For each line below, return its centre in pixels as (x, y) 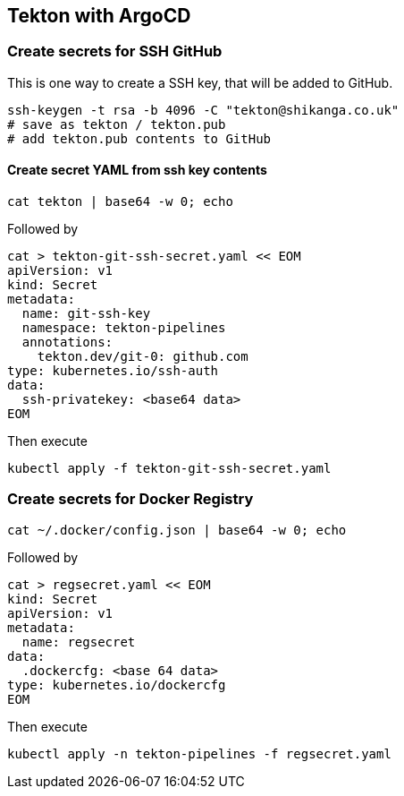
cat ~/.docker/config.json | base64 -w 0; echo (177, 530)
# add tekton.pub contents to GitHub (139, 138)
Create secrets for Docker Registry (130, 499)
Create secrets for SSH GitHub (115, 51)
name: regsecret (79, 642)
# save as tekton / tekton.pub (117, 124)
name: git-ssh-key (86, 314)
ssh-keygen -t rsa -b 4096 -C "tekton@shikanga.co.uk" (203, 110)
